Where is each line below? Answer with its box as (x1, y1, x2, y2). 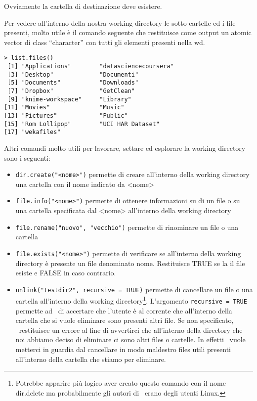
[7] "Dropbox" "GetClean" (7, 88, 135, 94)
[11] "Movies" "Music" (4, 104, 125, 111)
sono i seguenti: (4, 152, 50, 163)
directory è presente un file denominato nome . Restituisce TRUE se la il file (15, 258, 245, 268)
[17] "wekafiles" (4, 129, 61, 136)
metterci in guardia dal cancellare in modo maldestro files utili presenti (15, 344, 231, 355)
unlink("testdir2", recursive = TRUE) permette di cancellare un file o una (15, 284, 253, 294)
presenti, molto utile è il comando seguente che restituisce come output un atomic (4, 27, 252, 38)
